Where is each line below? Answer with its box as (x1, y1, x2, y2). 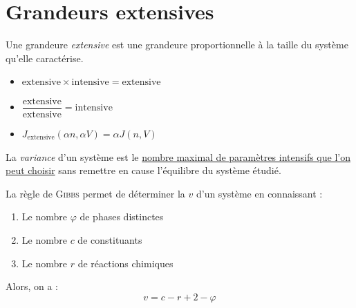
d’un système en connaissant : (196, 186, 323, 200)
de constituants (77, 232, 142, 247)
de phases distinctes (79, 209, 164, 224)
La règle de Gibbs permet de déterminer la (6, 186, 185, 200)
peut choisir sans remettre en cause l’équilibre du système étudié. (6, 163, 281, 177)
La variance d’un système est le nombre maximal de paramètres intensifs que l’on (6, 149, 350, 164)
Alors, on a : (6, 279, 58, 293)
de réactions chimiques (77, 256, 174, 270)
